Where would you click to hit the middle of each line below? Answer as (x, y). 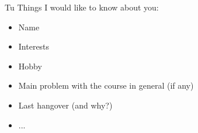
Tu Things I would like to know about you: (82, 7)
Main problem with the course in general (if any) (106, 85)
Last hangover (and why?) (65, 105)
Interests (34, 46)
